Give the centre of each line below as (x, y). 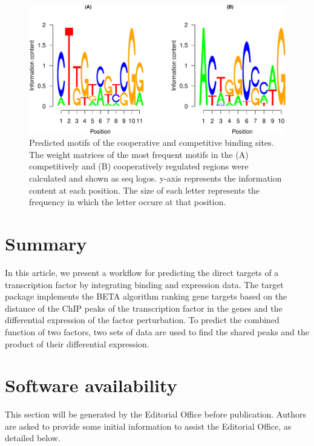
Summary (46, 243)
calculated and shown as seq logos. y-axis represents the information (155, 178)
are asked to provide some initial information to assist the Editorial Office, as (148, 426)
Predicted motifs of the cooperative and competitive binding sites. (152, 143)
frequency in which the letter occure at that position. (128, 202)
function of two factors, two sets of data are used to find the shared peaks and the (157, 331)
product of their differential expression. (77, 343)
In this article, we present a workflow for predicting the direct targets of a (142, 272)
